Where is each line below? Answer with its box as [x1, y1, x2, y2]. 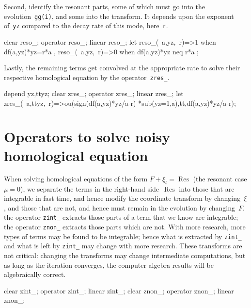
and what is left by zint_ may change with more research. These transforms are [4, 241, 242, 251]
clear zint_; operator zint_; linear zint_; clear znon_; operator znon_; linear [4, 285, 234, 295]
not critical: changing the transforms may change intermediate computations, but [4, 250, 246, 260]
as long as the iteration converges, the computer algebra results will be [4, 259, 214, 270]
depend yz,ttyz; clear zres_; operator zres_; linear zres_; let [4, 88, 184, 98]
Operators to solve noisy [4, 126, 171, 146]
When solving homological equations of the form [4, 173, 148, 183]
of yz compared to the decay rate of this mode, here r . [4, 20, 168, 31]
